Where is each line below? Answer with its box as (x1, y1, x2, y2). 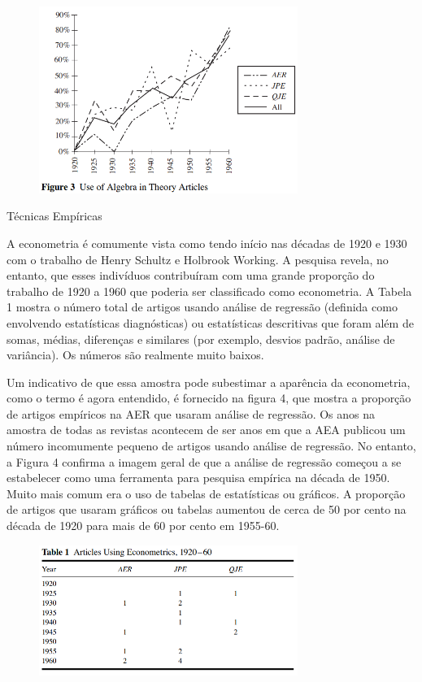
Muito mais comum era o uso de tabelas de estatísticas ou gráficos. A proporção (7, 484, 406, 502)
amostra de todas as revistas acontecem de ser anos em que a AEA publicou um (7, 421, 406, 438)
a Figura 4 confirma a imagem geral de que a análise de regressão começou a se (7, 453, 402, 470)
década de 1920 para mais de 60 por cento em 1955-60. (7, 517, 280, 534)
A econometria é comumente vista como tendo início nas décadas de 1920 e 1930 (7, 234, 407, 251)
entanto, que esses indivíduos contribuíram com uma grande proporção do (7, 267, 375, 284)
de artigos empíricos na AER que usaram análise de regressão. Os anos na (7, 405, 376, 422)
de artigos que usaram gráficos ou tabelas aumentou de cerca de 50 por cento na (7, 501, 407, 518)
